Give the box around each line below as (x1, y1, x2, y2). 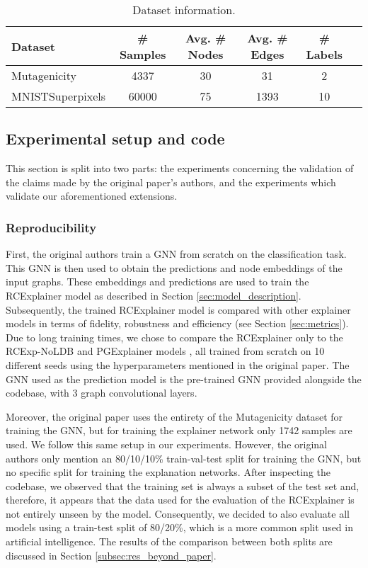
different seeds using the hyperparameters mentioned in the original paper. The (6, 357, 350, 372)
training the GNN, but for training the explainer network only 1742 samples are (6, 423, 352, 438)
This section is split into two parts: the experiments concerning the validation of (6, 161, 354, 176)
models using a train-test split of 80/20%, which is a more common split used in (6, 520, 353, 535)
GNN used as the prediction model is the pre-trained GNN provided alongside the (6, 371, 362, 386)
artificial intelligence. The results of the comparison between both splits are (6, 534, 333, 549)
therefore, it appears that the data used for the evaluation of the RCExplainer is (6, 492, 355, 507)
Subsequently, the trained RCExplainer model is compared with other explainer (6, 302, 351, 317)
